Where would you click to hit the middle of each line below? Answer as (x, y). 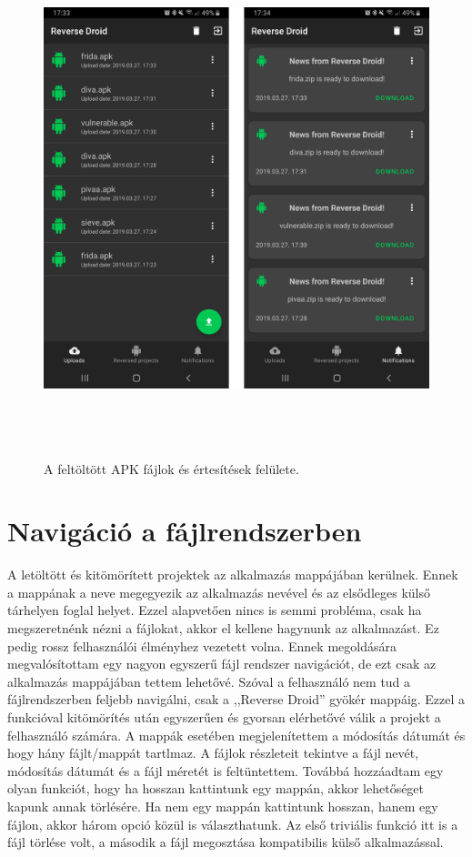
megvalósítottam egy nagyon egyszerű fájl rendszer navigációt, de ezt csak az (222, 664)
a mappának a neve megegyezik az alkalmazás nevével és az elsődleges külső (219, 592)
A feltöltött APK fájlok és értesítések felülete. (171, 468)
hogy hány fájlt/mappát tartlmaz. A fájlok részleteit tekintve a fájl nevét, (213, 753)
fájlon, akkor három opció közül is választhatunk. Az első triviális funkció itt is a (233, 824)
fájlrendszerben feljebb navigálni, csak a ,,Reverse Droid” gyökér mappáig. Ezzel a (236, 699)
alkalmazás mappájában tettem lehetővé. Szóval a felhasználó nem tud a (209, 681)
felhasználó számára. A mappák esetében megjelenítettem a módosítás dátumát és (236, 735)
